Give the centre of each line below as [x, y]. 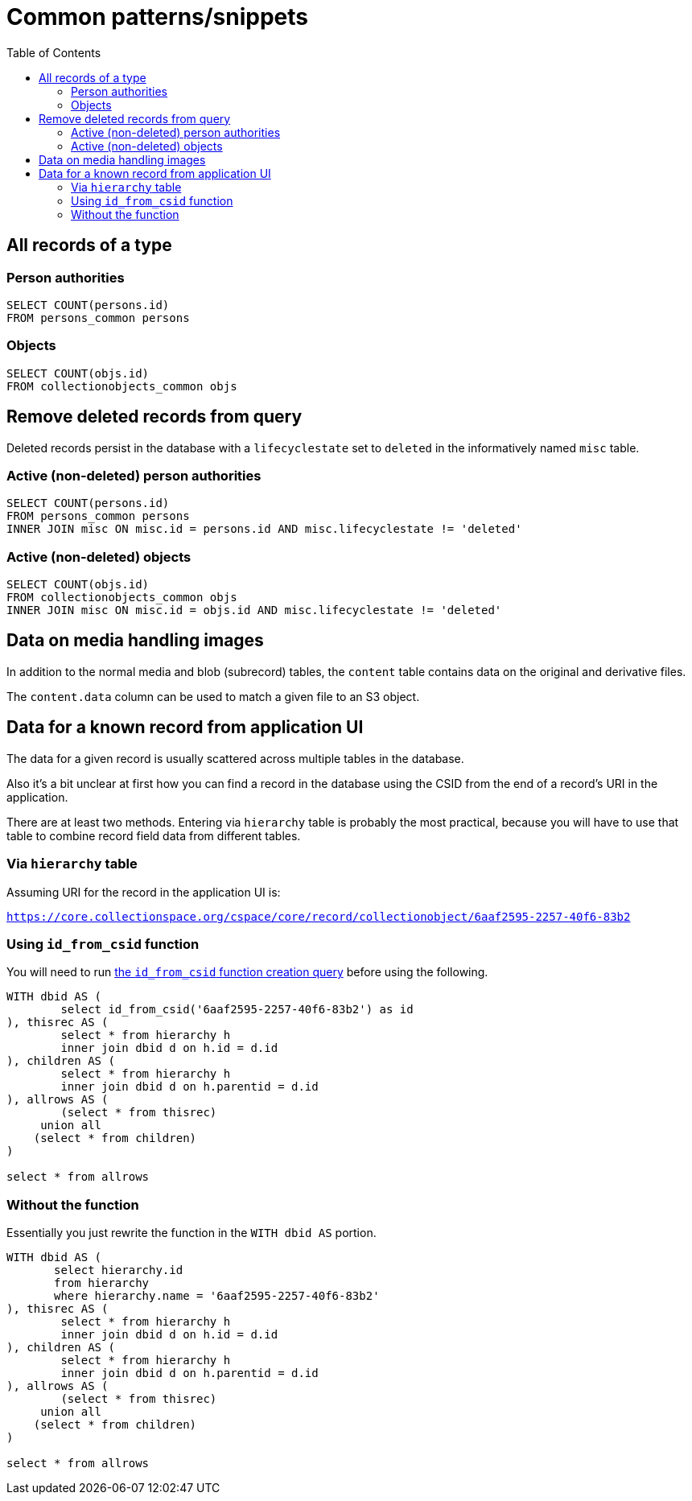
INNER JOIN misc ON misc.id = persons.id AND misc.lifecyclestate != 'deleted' [264, 529]
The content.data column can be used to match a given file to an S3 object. [213, 696]
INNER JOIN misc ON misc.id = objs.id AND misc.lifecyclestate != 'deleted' [254, 610]
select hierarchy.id [119, 1270]
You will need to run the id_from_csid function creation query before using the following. [247, 972]
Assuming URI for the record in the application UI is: [144, 892]
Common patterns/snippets [158, 17]
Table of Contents [54, 52]
